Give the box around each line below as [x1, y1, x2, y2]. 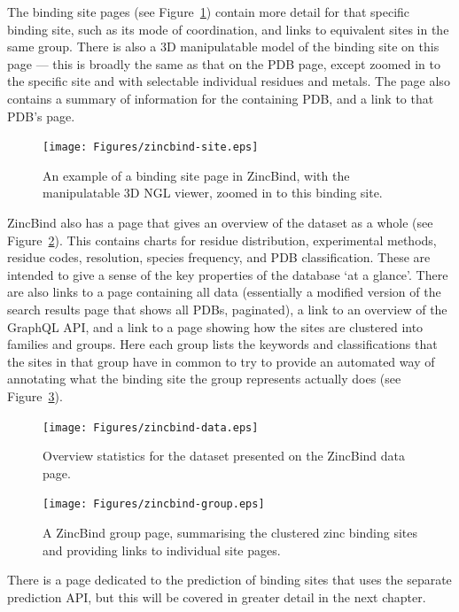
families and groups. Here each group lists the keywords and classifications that [7, 335, 438, 353]
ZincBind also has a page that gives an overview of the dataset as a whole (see [7, 213, 433, 231]
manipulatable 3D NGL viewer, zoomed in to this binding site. [43, 183, 383, 202]
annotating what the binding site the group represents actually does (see [7, 369, 401, 388]
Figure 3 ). [7, 386, 63, 405]
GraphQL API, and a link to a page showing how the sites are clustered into [7, 317, 424, 336]
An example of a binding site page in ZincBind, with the [43, 166, 350, 184]
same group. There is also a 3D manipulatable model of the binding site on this [7, 37, 440, 56]
